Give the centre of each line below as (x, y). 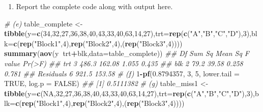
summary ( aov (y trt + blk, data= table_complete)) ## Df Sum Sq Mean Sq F (127, 53)
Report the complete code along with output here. (94, 6)
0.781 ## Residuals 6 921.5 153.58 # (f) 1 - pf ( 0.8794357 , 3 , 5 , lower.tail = (122, 73)
